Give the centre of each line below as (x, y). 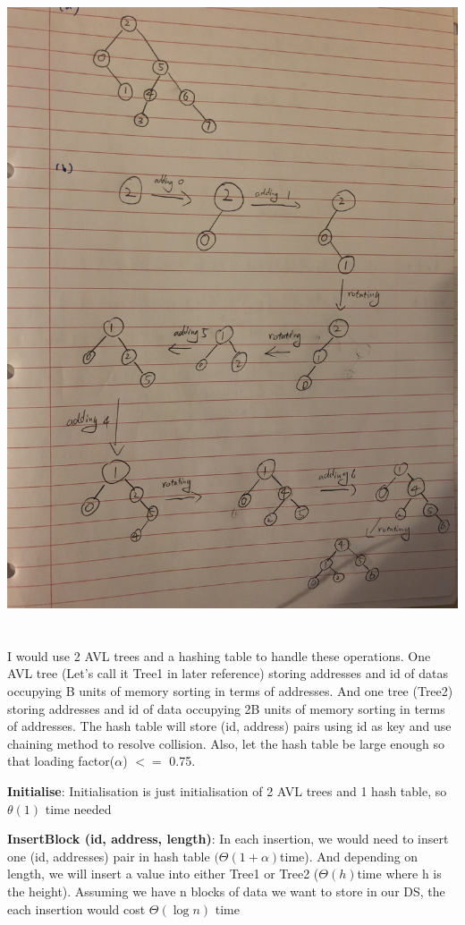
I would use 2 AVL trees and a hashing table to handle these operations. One (219, 655)
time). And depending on (349, 856)
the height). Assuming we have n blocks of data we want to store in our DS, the (226, 891)
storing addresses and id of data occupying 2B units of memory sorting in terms (226, 708)
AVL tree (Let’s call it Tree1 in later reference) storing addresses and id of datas (228, 673)
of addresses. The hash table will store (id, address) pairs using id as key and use (229, 726)
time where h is (399, 874)
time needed (78, 808)
